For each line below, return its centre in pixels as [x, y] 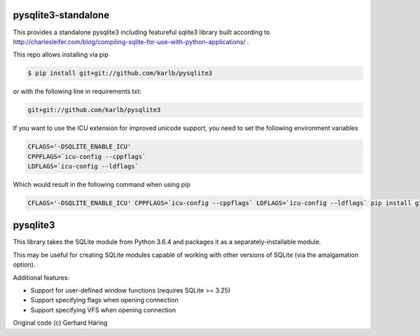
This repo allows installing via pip [61, 55]
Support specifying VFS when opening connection [103, 310]
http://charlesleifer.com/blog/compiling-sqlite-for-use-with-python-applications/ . [131, 41]
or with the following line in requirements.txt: [77, 92]
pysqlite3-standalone [61, 15]
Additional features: [41, 277]
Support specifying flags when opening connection [104, 300]
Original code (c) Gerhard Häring [60, 323]
